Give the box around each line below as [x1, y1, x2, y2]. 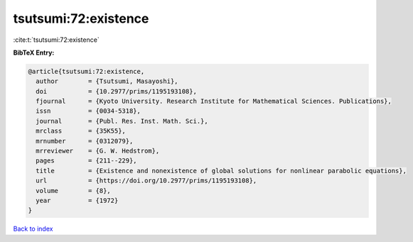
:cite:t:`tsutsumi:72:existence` [13, 35, 100, 44]
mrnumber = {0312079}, [36, 137, 134, 145]
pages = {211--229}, [36, 157, 138, 165]
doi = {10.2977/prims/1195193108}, [36, 87, 197, 95]
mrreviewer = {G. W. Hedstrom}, [36, 147, 160, 155]
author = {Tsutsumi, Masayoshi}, [36, 77, 178, 85]
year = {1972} [36, 197, 119, 204]
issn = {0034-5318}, [36, 107, 141, 115]
